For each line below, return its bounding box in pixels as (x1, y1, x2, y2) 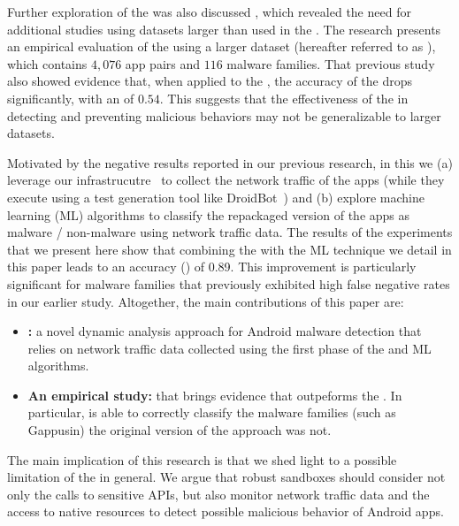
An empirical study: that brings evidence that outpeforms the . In (27, 385, 402, 404)
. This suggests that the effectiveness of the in (159, 88, 409, 107)
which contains (7, 54, 88, 72)
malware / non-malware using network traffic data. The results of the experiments (7, 223, 453, 241)
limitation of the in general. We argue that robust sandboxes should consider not (7, 468, 446, 486)
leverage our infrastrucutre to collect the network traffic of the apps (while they (7, 171, 445, 189)
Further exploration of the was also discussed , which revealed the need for (7, 3, 411, 20)
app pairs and (125, 54, 201, 72)
